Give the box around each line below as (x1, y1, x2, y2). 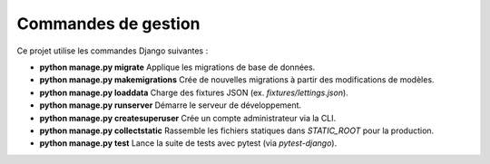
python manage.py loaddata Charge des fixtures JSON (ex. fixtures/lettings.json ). (39, 87, 348, 98)
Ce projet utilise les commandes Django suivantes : (16, 45, 209, 56)
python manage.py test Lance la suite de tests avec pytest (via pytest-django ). (39, 138, 338, 149)
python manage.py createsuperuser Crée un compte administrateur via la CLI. (39, 112, 337, 123)
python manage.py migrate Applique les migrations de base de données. (39, 62, 316, 72)
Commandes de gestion (16, 14, 201, 34)
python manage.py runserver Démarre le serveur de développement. (39, 100, 302, 111)
